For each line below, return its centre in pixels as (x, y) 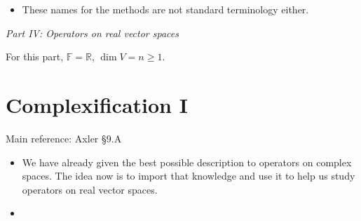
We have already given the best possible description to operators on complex (187, 162)
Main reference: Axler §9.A (64, 138)
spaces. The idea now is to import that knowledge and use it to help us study (189, 176)
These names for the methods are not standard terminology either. (165, 9)
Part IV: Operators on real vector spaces (92, 33)
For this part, (35, 56)
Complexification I (97, 104)
